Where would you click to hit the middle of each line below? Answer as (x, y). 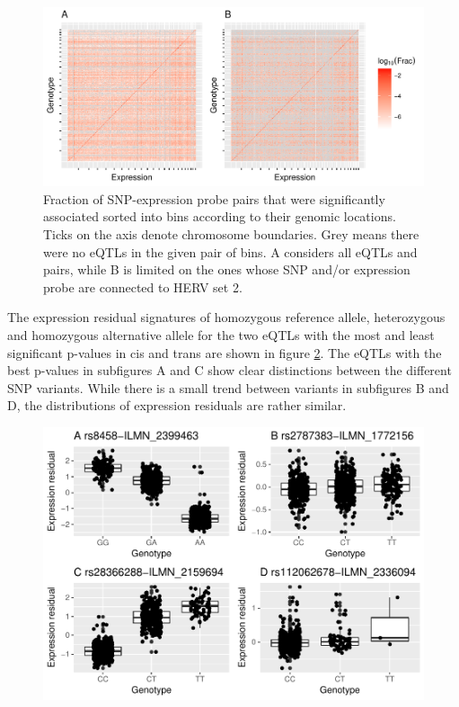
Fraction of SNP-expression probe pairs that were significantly (214, 198)
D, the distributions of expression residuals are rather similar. (177, 405)
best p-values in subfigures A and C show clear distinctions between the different (229, 370)
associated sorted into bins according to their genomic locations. (220, 216)
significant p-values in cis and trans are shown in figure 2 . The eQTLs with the (225, 352)
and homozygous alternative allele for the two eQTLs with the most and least (221, 334)
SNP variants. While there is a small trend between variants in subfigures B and (228, 387)
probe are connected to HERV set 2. (143, 286)
